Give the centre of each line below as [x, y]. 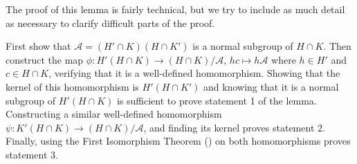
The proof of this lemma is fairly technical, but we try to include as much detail [175, 9]
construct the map [45, 59]
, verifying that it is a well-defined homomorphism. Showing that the [194, 73]
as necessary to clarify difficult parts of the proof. [110, 22]
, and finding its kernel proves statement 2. [234, 127]
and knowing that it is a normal [271, 86]
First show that [38, 46]
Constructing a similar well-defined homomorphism [114, 114]
